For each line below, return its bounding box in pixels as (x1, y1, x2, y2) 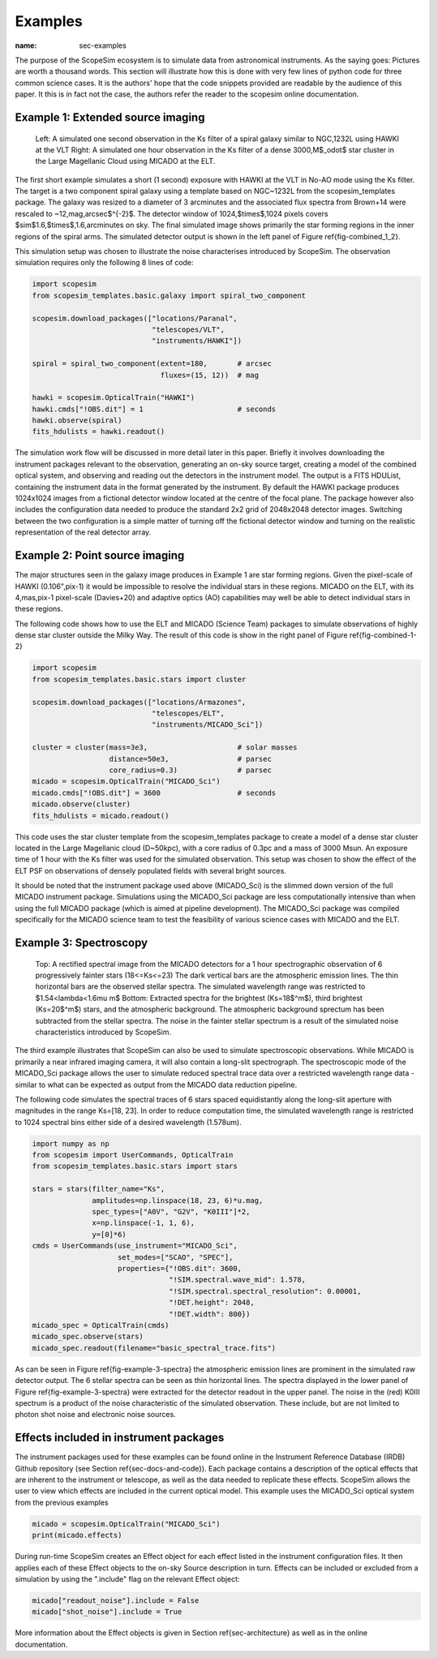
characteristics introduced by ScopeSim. (35, 1027, 172, 1037)
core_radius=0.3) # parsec (109, 765, 272, 775)
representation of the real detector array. (15, 527, 152, 537)
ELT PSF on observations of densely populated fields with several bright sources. (15, 866, 287, 875)
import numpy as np (32, 1139, 109, 1148)
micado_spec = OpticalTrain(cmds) (32, 1321, 170, 1329)
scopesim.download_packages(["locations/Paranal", (32, 313, 238, 323)
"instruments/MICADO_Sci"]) (151, 720, 264, 729)
